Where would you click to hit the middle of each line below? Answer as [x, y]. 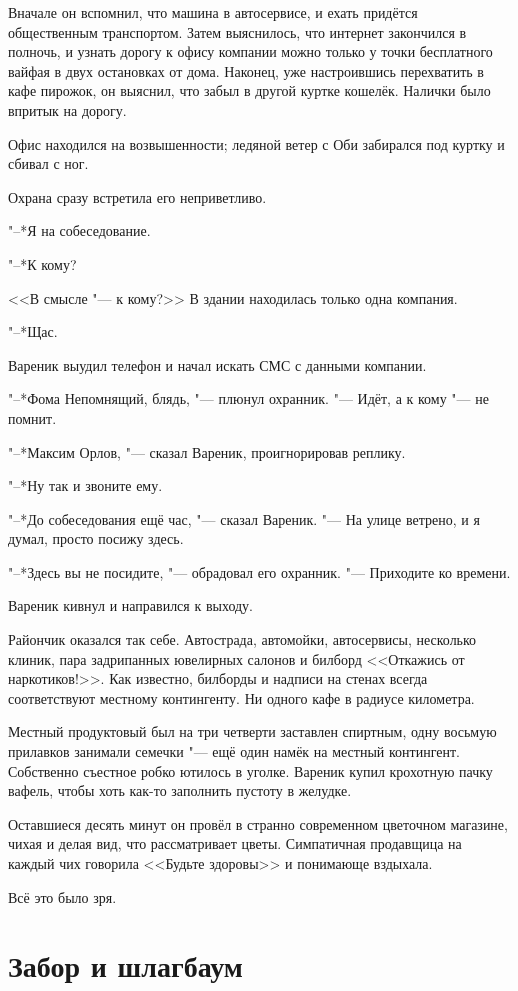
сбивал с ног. [48, 163]
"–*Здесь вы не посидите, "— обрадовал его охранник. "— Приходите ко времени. [259, 571]
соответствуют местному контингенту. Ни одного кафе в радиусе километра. [241, 697]
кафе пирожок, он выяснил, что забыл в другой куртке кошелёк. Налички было [249, 90]
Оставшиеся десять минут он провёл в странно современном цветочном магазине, [258, 823]
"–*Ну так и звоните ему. [85, 485]
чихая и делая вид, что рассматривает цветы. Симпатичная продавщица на [235, 843]
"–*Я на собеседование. [79, 230]
